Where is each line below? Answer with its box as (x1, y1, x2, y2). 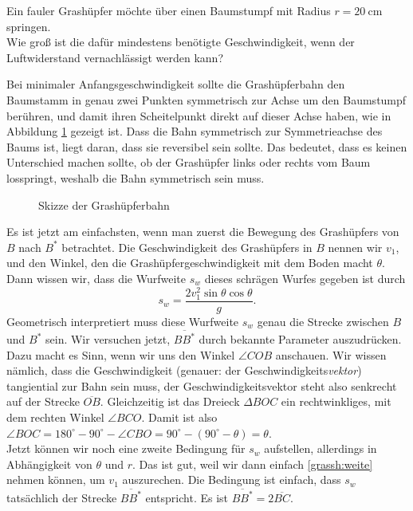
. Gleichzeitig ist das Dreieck (100, 393, 240, 410)
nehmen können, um (6, 471, 105, 488)
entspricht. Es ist (145, 489, 229, 505)
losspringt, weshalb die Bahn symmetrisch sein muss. (6, 169, 265, 186)
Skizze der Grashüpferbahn (38, 196, 170, 213)
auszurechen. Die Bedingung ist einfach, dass (122, 471, 341, 488)
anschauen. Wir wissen (275, 346, 387, 363)
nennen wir (328, 238, 383, 255)
